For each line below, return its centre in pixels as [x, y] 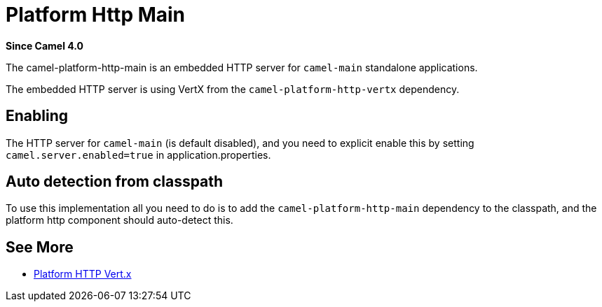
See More [40, 247]
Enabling [37, 116]
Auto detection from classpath [115, 182]
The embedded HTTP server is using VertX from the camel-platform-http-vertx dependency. [233, 89]
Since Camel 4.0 [45, 45]
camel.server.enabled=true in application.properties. [138, 155]
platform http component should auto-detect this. [119, 220]
